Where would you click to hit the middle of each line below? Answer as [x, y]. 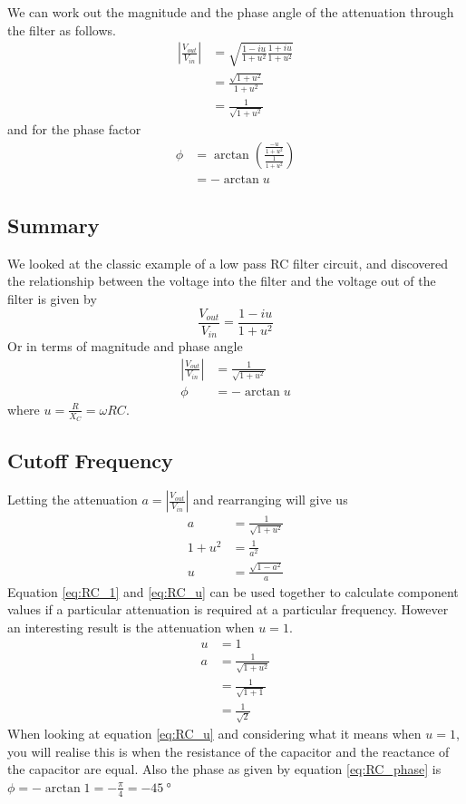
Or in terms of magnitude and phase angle [125, 346]
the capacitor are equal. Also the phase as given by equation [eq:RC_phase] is [224, 769]
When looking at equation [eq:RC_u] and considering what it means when [214, 734]
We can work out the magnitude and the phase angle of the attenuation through [231, 12]
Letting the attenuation [73, 500]
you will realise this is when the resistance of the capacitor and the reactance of [228, 751]
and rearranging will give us [271, 500]
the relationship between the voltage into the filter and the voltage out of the [222, 281]
